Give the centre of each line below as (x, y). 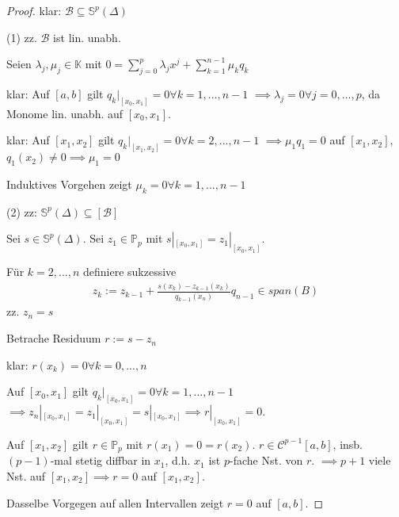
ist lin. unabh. (87, 37)
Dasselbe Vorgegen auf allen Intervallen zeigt (115, 502)
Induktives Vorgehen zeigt (69, 184)
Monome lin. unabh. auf (65, 113)
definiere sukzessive (130, 272)
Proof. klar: (34, 10)
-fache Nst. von (266, 460)
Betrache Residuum (54, 338)
